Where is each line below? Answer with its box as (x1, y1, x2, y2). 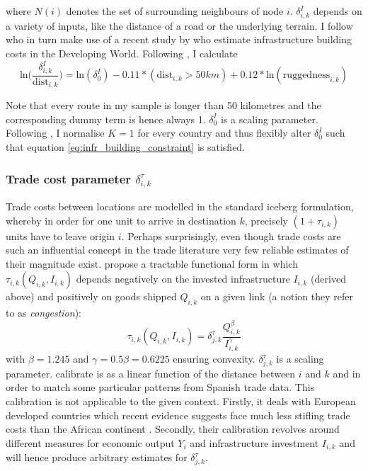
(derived (311, 271, 346, 286)
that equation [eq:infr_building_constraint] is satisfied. (6, 140, 246, 154)
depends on (313, 4, 362, 18)
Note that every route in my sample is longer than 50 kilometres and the (6, 98, 321, 113)
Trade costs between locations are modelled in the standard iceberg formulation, (6, 198, 354, 213)
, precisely (244, 212, 288, 227)
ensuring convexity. (173, 351, 255, 366)
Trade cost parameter (6, 169, 132, 187)
